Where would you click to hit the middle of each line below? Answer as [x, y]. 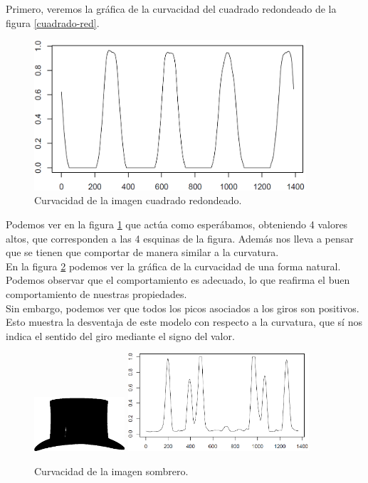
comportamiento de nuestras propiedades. [96, 294]
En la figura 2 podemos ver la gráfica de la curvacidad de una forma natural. [173, 266]
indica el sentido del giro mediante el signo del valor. [120, 335]
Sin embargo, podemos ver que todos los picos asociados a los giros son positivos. [183, 308]
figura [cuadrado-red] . [53, 22]
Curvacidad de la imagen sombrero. [111, 471]
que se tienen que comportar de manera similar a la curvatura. [142, 252]
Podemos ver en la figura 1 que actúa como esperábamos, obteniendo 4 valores [177, 224]
